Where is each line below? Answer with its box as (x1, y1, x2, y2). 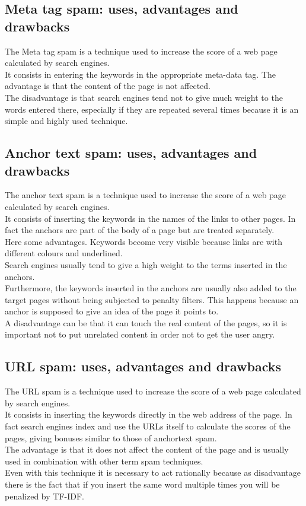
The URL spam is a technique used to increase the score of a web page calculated (5, 385, 301, 397)
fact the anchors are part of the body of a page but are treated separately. (5, 224, 275, 236)
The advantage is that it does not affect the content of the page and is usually (5, 443, 289, 456)
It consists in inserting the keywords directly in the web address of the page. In (5, 408, 292, 421)
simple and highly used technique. (5, 114, 128, 127)
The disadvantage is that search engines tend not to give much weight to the (5, 91, 283, 103)
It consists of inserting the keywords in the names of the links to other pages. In (5, 212, 296, 224)
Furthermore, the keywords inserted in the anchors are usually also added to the (5, 282, 297, 294)
